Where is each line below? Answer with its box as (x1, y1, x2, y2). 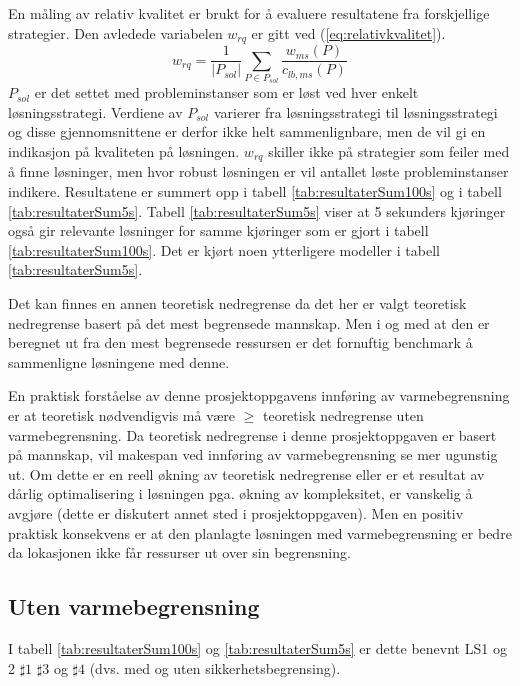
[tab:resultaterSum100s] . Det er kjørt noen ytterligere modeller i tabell (8, 239, 440, 260)
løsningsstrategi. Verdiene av (8, 101, 183, 122)
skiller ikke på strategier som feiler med (268, 141, 510, 162)
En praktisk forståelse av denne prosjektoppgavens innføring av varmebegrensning (8, 385, 510, 406)
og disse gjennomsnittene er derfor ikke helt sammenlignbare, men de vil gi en (8, 121, 486, 142)
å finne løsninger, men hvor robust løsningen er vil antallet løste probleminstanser (8, 161, 509, 182)
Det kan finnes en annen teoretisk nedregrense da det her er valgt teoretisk (8, 293, 467, 314)
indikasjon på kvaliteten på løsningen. (8, 141, 240, 162)
